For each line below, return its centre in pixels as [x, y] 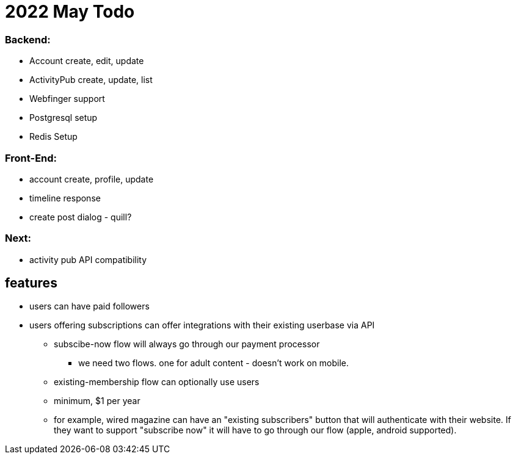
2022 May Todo [70, 12]
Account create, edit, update [87, 61]
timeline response [65, 198]
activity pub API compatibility [88, 259]
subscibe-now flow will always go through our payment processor [187, 344]
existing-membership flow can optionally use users [157, 382]
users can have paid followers [89, 306]
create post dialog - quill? [81, 217]
